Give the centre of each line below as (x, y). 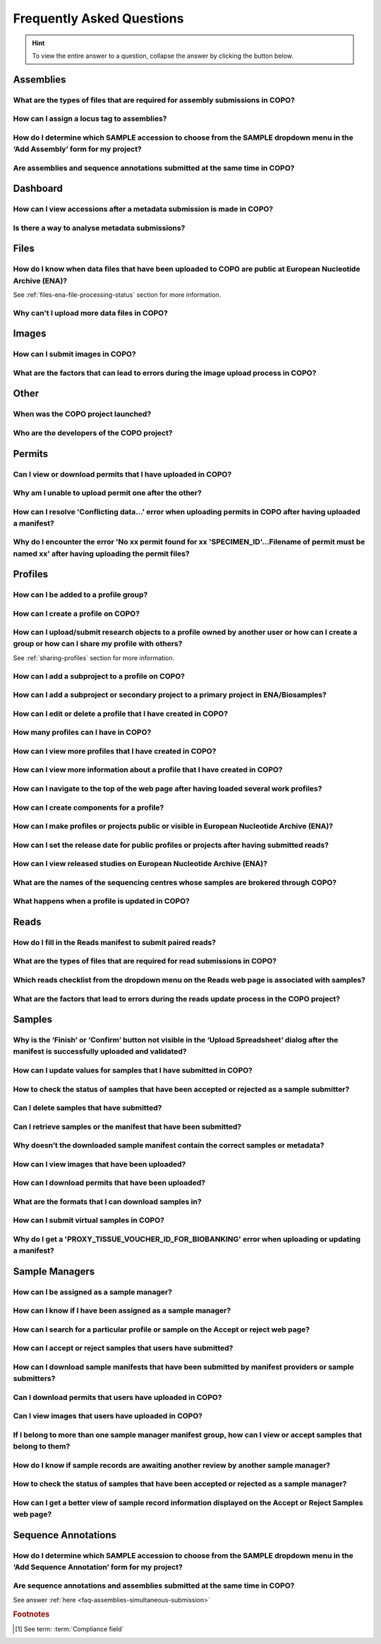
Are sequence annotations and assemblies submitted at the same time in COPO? (154, 1585)
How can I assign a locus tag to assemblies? (90, 118)
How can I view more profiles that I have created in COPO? (115, 751)
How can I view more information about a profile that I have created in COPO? (148, 770)
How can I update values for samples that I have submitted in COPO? (133, 1070)
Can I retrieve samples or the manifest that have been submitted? (127, 1126)
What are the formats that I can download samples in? (107, 1201)
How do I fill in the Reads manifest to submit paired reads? (115, 942)
